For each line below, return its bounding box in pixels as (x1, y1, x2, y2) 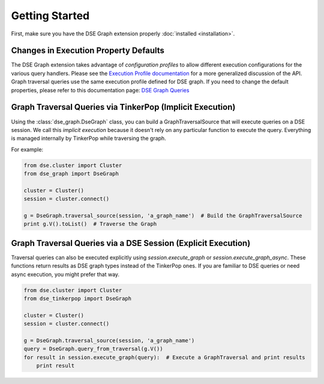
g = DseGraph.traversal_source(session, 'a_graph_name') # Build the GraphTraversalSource (23, 212, 302, 219)
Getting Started (11, 9, 90, 22)
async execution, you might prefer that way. (11, 271, 120, 278)
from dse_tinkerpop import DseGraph (23, 295, 132, 302)
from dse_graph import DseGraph (23, 170, 119, 177)
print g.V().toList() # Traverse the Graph (23, 221, 157, 227)
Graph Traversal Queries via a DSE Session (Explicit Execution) (11, 238, 251, 248)
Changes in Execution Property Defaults (11, 46, 165, 56)
